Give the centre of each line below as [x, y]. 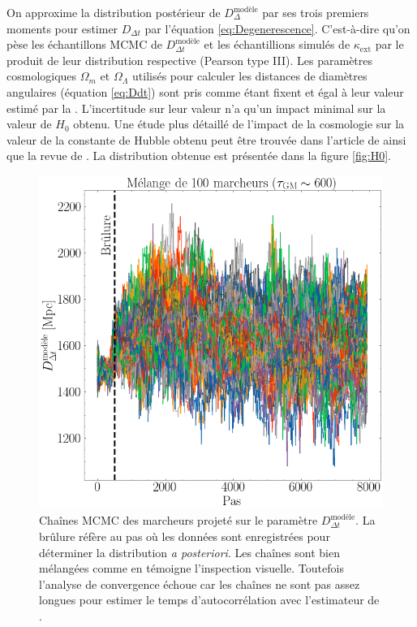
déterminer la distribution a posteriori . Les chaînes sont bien [189, 552]
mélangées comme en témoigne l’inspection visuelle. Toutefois [191, 568]
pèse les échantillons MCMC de [84, 44]
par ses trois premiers [316, 12]
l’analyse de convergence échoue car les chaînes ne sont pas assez [200, 584]
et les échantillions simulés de [277, 44]
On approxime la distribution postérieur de [114, 12]
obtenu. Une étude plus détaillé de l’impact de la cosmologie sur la [239, 124]
